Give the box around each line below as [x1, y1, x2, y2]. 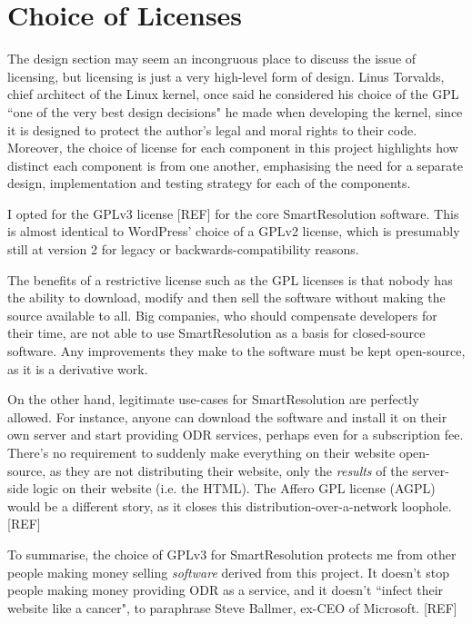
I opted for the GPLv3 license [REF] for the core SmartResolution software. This [7, 203, 459, 223]
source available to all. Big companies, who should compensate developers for [7, 305, 437, 324]
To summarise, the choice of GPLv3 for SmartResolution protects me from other [7, 544, 457, 563]
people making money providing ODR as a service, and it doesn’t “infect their [7, 580, 444, 599]
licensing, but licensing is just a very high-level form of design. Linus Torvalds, [7, 66, 445, 85]
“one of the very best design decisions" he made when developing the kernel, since [7, 102, 463, 121]
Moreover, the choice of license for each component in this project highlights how [7, 138, 458, 157]
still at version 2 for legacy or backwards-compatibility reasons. [7, 240, 359, 259]
